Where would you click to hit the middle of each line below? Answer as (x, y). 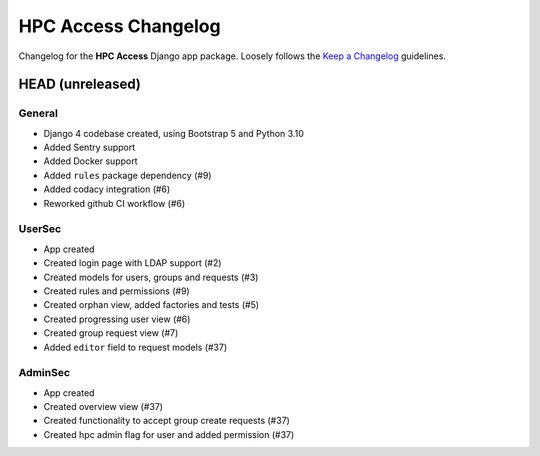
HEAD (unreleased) (80, 84)
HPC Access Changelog (119, 26)
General (38, 113)
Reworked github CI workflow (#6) (114, 203)
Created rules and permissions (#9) (116, 291)
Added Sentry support (89, 147)
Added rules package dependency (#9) (127, 175)
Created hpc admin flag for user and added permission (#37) (169, 434)
